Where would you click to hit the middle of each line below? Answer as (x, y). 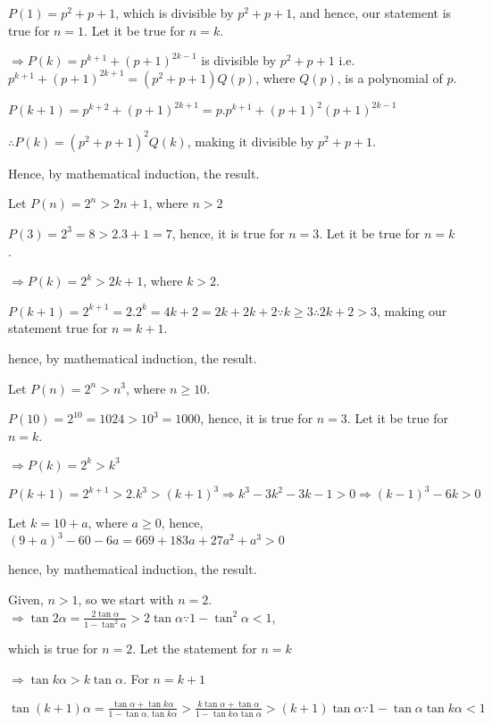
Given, (26, 599)
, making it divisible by (250, 141)
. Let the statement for (195, 649)
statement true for (58, 328)
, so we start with (126, 599)
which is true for (53, 649)
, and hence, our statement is (372, 12)
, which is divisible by (175, 12)
